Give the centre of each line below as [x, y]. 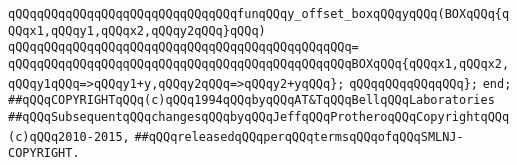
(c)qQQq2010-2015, [69, 136]
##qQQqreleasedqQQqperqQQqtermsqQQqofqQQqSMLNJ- [299, 136]
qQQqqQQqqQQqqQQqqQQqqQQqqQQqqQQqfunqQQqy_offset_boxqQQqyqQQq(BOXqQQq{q [259, 14]
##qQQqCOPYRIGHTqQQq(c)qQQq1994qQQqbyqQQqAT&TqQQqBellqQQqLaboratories [251, 100]
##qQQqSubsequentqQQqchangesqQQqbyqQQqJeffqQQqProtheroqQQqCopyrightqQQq [259, 116]
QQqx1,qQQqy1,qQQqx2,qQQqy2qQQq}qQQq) [137, 30]
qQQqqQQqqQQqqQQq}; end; [430, 83]
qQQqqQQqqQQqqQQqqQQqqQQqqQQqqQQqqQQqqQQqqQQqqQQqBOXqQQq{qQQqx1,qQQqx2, [259, 63]
